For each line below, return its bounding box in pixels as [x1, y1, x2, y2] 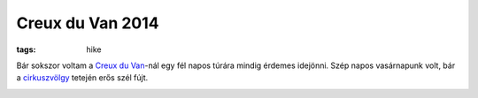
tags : [16, 44, 36, 55]
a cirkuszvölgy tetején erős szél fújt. [16, 72, 149, 83]
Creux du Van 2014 [16, 13, 159, 33]
